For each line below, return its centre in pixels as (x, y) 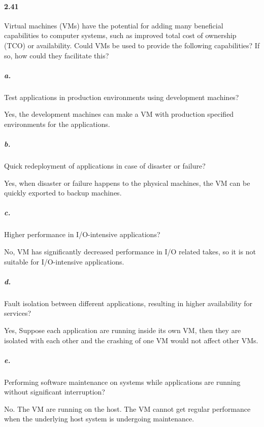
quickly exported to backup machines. (63, 193)
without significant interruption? (55, 392)
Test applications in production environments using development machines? (122, 97)
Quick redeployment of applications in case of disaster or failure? (105, 166)
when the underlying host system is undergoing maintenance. (99, 419)
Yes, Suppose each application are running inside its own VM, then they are (123, 330)
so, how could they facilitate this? (57, 55)
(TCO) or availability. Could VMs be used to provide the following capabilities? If (132, 45)
